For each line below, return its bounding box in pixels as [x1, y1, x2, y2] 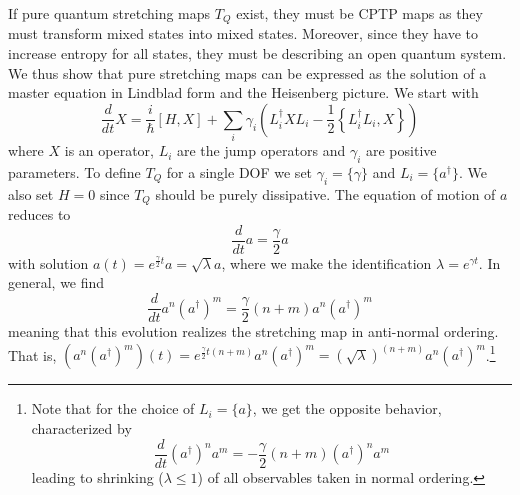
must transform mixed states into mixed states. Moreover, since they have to [8, 23, 479, 44]
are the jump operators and [177, 140, 346, 161]
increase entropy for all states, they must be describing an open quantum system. [8, 43, 507, 64]
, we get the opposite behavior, [252, 398, 442, 419]
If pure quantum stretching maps [8, 3, 211, 23]
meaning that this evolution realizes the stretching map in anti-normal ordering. [8, 321, 499, 342]
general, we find [8, 272, 105, 293]
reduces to [8, 204, 71, 225]
